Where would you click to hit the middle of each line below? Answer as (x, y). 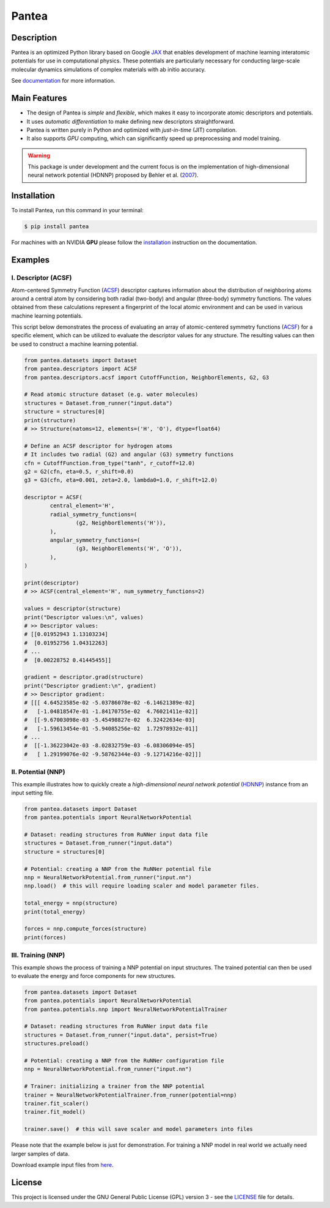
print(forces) (45, 937)
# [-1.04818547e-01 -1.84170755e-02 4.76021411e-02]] (111, 711)
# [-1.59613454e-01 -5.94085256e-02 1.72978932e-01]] (111, 729)
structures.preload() (57, 1044)
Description (34, 38)
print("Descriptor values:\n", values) (84, 617)
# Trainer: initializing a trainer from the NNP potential (114, 1087)
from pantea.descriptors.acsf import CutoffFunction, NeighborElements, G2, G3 (147, 377)
